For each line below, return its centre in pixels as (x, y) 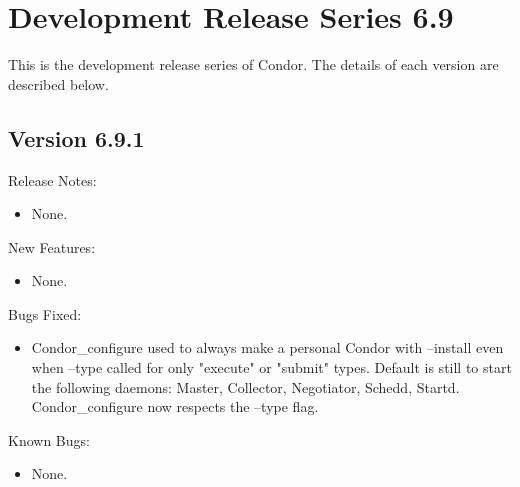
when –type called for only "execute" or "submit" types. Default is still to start (271, 367)
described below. (58, 83)
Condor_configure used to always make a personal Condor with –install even (267, 347)
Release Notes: (52, 179)
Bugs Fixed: (45, 313)
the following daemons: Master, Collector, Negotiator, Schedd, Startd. (245, 386)
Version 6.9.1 (76, 137)
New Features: (52, 246)
